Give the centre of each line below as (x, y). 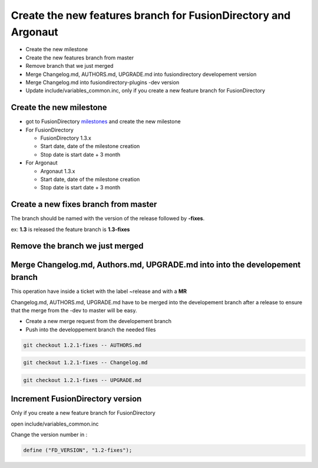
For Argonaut (42, 163)
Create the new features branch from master (80, 57)
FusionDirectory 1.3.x (66, 138)
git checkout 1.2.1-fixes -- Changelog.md (85, 363)
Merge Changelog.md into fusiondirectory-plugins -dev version (102, 82)
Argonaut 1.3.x (58, 171)
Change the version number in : (49, 435)
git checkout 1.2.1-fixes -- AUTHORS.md (82, 345)
